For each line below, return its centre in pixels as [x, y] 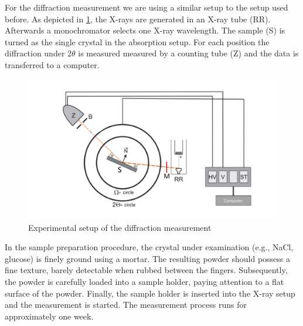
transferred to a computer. [52, 64]
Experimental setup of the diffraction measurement [120, 227]
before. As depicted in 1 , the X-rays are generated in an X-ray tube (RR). [138, 19]
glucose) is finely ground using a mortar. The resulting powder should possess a [148, 258]
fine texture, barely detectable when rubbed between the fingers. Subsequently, [146, 270]
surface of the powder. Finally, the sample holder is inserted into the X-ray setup [150, 293]
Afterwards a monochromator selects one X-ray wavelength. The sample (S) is [145, 30]
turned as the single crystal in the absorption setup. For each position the [137, 41]
